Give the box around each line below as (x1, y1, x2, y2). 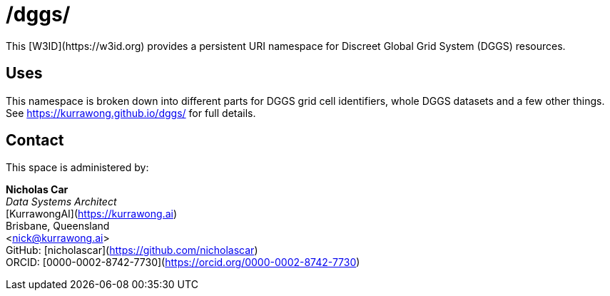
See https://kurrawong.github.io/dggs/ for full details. (6, 106, 256, 119)
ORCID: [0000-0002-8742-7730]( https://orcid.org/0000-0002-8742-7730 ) (6, 256, 360, 269)
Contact (6, 131, 64, 150)
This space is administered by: (6, 161, 149, 174)
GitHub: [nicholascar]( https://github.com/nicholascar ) (6, 244, 258, 257)
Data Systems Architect (6, 195, 117, 208)
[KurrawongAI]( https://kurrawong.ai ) (6, 208, 177, 220)
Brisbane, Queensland (6, 220, 110, 233)
